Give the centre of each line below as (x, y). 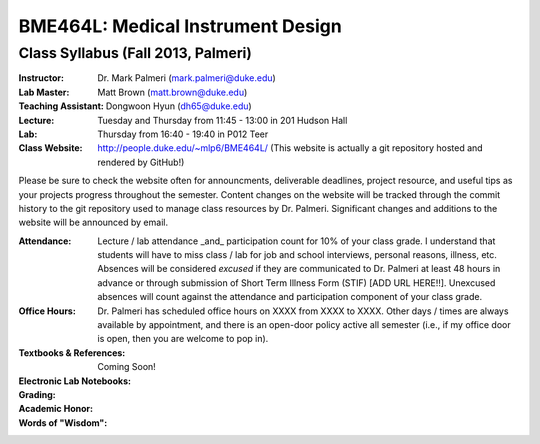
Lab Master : (44, 92)
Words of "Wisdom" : (63, 422)
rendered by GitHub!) (141, 162)
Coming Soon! (127, 367)
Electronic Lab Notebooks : (75, 381)
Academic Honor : (56, 409)
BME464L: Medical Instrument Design (180, 26)
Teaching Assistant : (61, 106)
